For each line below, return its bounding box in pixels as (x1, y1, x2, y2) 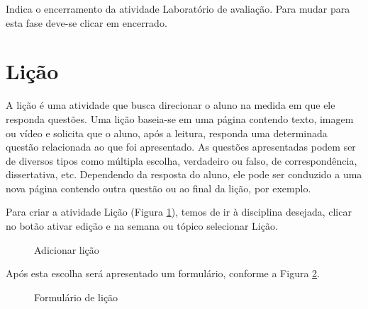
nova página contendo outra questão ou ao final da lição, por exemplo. (6, 180, 311, 195)
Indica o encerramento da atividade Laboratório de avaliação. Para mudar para (6, 1, 350, 16)
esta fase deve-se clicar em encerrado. (6, 15, 167, 30)
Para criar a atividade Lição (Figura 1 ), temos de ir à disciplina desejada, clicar (6, 204, 352, 219)
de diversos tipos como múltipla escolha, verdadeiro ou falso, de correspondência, (6, 153, 357, 168)
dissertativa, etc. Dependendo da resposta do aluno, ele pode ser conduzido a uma (6, 167, 362, 182)
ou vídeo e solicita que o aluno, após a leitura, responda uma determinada (6, 125, 328, 140)
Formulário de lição (34, 289, 118, 304)
